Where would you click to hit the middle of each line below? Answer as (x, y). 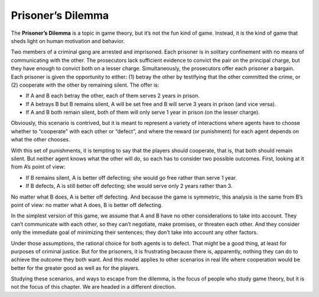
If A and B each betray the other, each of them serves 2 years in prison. (113, 96)
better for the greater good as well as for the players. (75, 268)
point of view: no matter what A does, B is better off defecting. (87, 205)
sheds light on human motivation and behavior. (68, 41)
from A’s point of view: (38, 167)
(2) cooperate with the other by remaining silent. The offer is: (85, 85)
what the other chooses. (40, 140)
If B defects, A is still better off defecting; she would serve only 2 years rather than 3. (129, 186)
